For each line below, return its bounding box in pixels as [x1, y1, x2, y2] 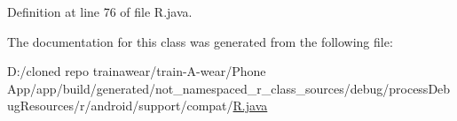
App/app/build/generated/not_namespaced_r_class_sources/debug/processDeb [7, 79, 451, 97]
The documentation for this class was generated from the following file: [7, 32, 393, 50]
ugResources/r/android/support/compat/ [7, 96, 233, 115]
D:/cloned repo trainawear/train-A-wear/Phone [7, 62, 266, 80]
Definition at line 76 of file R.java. [7, 3, 193, 20]
